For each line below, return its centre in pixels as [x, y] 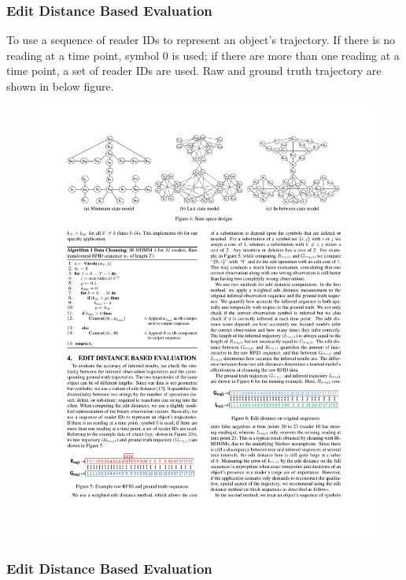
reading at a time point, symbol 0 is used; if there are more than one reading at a [203, 55]
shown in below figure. [60, 86]
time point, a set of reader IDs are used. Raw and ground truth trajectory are [194, 71]
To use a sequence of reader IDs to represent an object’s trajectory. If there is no [201, 40]
